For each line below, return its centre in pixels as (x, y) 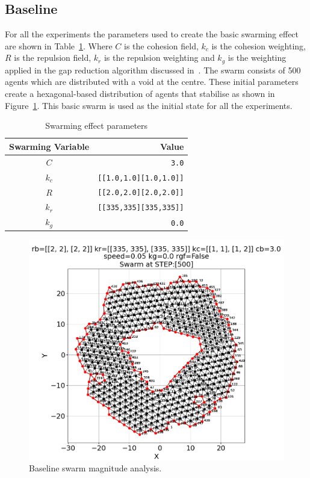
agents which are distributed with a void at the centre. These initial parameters (152, 82)
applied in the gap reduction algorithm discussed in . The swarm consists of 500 (153, 70)
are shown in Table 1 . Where (59, 45)
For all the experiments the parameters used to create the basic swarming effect (152, 34)
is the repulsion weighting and (159, 57)
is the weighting (257, 57)
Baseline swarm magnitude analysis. (95, 468)
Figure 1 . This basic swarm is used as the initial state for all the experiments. (149, 105)
